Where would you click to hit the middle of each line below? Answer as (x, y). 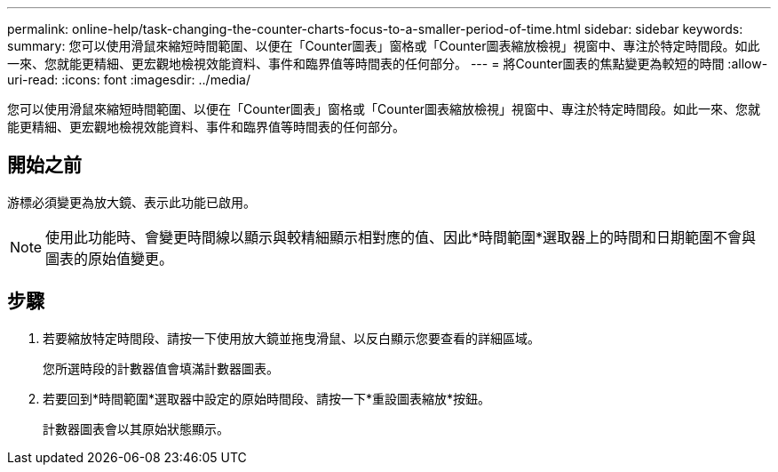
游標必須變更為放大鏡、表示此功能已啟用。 (131, 202)
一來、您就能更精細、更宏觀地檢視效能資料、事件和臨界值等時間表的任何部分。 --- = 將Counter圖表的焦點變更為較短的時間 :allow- (388, 64)
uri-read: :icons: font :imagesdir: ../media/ (129, 80)
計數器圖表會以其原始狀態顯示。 (136, 428)
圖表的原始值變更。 (110, 258)
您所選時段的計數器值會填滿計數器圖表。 (161, 368)
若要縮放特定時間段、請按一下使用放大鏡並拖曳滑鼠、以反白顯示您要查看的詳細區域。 (291, 338)
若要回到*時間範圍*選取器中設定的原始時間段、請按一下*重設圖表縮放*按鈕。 (267, 398)
